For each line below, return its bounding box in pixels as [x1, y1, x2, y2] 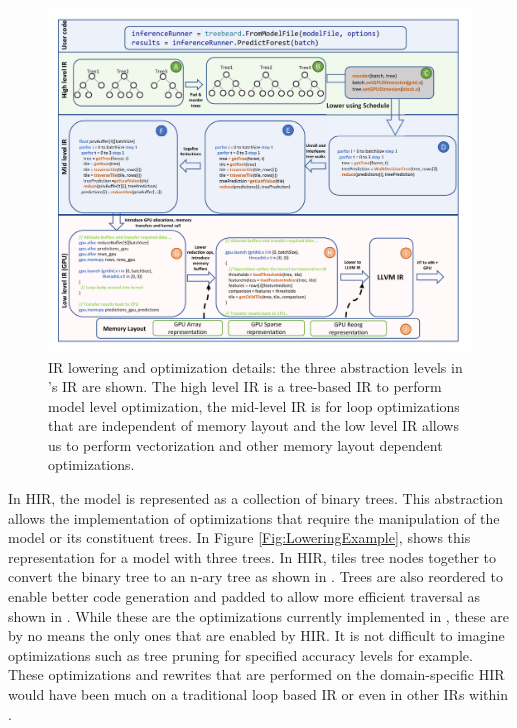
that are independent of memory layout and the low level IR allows [48, 415, 459, 436]
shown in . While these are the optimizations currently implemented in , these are [8, 605, 509, 626]
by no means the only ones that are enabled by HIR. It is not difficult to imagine [8, 625, 505, 646]
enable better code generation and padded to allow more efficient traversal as [8, 586, 481, 607]
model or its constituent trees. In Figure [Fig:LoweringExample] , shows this [8, 527, 471, 548]
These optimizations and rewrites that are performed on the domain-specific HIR [8, 664, 505, 685]
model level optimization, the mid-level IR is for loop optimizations [48, 395, 460, 416]
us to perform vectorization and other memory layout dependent [48, 434, 443, 455]
